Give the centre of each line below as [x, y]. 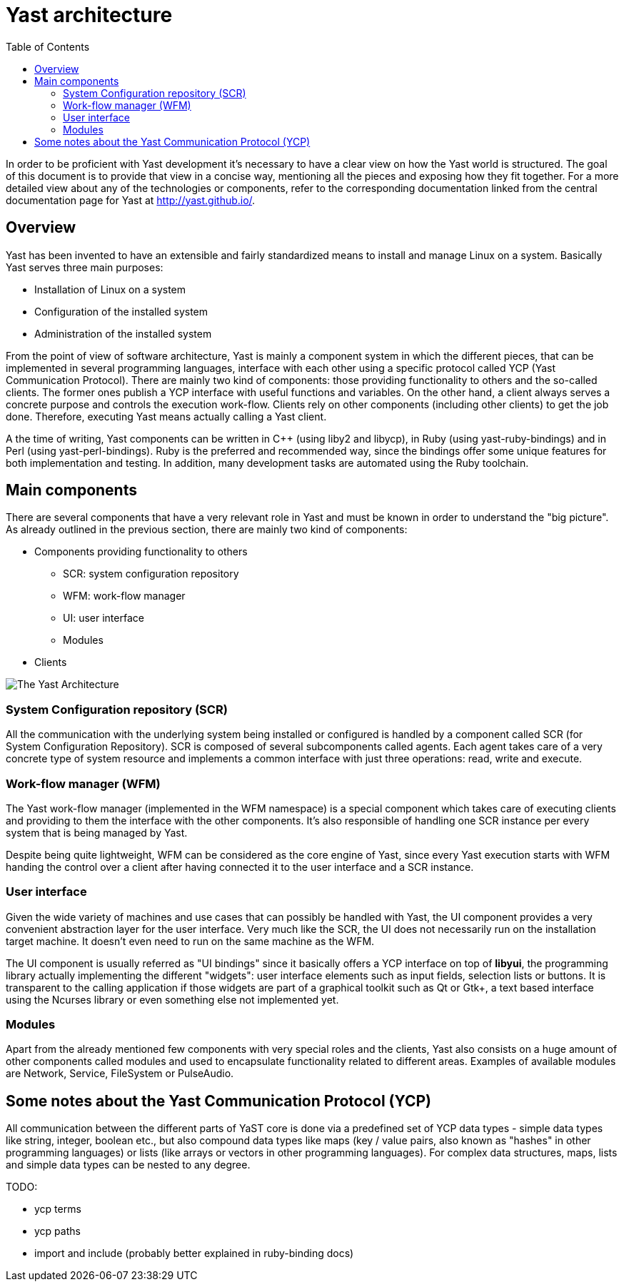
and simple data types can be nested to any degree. [128, 1165]
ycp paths [57, 1231]
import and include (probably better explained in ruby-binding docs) [194, 1253]
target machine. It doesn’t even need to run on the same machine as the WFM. [190, 941]
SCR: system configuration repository [151, 574]
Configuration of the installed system [121, 311]
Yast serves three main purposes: [85, 267]
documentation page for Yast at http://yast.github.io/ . [131, 200]
